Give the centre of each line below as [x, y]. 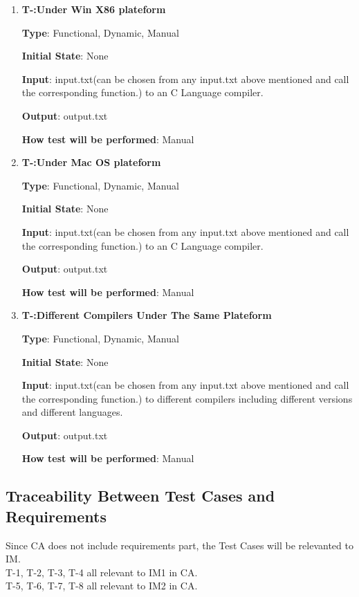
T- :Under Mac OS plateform [91, 162]
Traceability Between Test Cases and [140, 496]
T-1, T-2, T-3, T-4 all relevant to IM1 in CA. [102, 572]
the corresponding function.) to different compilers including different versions [187, 398]
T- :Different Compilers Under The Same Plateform [147, 315]
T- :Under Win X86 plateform [94, 9]
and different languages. [72, 412]
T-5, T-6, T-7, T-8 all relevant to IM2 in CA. [102, 586]
